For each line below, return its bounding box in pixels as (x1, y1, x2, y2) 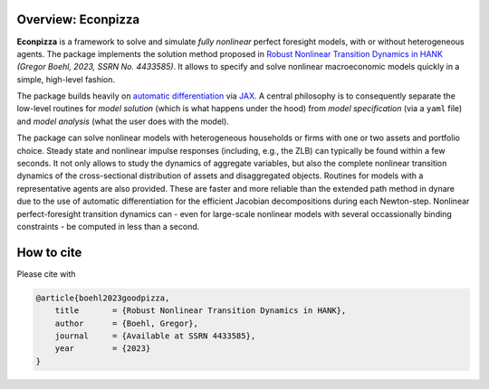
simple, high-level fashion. (16, 73, 116, 85)
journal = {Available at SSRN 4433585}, (54, 331, 256, 341)
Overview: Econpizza (16, 12, 140, 27)
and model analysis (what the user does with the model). (16, 116, 230, 127)
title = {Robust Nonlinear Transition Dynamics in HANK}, (54, 306, 347, 316)
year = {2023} (54, 344, 151, 354)
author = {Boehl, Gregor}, (54, 318, 199, 328)
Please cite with (16, 268, 76, 280)
